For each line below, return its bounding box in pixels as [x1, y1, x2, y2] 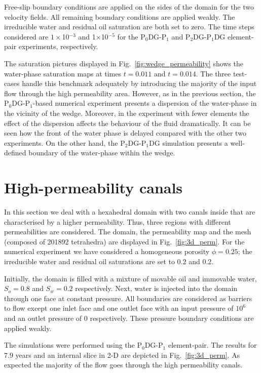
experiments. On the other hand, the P [4, 137, 125, 148]
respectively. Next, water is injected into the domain [75, 283, 238, 294]
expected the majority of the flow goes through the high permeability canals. [4, 359, 243, 370]
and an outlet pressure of [4, 312, 82, 323]
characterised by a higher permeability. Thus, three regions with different [4, 216, 231, 227]
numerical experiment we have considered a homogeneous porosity [4, 246, 210, 257]
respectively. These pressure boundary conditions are [90, 312, 254, 323]
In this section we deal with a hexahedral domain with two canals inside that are [4, 206, 255, 217]
